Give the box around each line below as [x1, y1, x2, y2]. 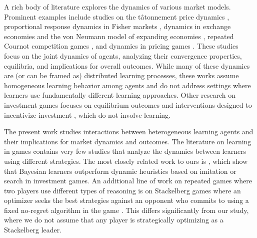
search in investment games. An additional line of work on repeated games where [4, 175, 252, 186]
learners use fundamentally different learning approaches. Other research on [4, 90, 236, 100]
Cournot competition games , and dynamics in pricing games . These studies [4, 41, 238, 51]
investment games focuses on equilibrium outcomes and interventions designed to [4, 99, 252, 110]
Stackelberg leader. [4, 224, 62, 235]
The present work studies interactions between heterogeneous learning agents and [4, 126, 253, 137]
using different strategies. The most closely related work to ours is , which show [4, 155, 248, 166]
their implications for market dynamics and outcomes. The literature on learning [4, 136, 251, 146]
